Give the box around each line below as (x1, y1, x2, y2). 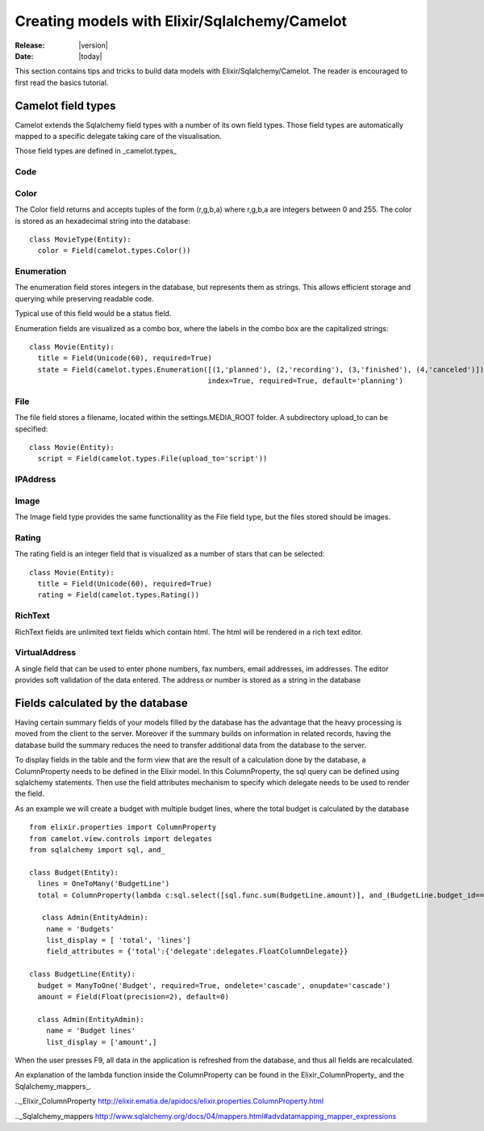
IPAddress (15, 473, 56, 485)
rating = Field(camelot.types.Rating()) (37, 591, 200, 599)
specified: (15, 424, 48, 434)
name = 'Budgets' (45, 924, 115, 933)
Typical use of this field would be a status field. (15, 309, 172, 318)
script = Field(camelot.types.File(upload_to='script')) (37, 454, 268, 464)
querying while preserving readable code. (15, 293, 154, 303)
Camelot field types (15, 99, 116, 112)
